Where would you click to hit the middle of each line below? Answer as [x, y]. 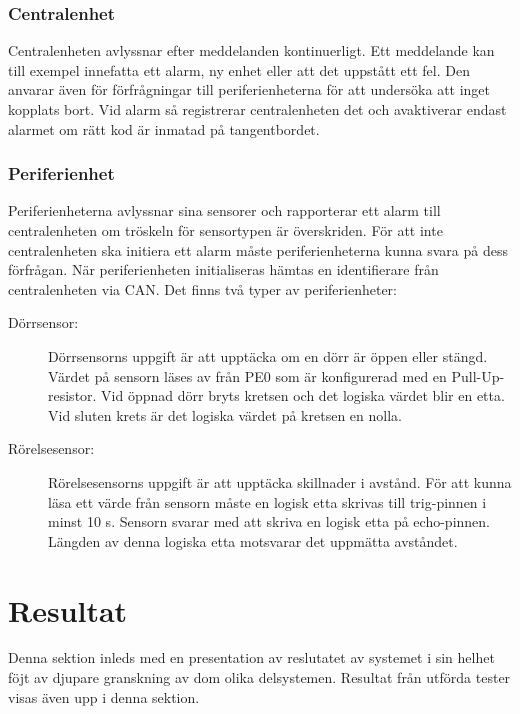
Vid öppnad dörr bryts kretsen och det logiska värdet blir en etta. [303, 395]
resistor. [72, 395]
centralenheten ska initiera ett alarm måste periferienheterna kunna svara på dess [258, 249]
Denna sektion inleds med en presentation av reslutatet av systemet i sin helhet [251, 657]
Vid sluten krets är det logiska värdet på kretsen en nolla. [225, 414]
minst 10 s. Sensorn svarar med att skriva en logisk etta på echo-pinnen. [269, 521]
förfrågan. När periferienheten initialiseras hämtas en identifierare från [223, 269]
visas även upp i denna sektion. [104, 696]
